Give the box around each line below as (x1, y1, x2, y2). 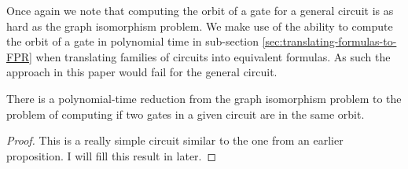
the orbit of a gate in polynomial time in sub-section (6, 33, 259, 50)
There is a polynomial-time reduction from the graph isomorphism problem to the (6, 90, 402, 106)
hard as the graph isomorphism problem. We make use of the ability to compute (6, 17, 393, 34)
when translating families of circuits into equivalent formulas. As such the (35, 48, 391, 64)
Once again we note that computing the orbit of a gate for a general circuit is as (6, 2, 394, 18)
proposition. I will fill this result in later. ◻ (6, 147, 217, 163)
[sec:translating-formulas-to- (262, 33, 397, 50)
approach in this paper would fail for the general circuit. (6, 64, 278, 80)
